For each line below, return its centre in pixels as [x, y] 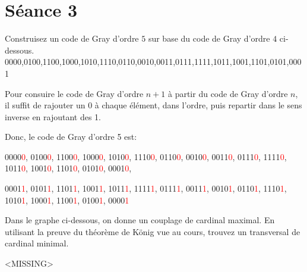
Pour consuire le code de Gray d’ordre [74, 93]
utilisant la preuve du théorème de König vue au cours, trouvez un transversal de [153, 231]
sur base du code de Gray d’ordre [209, 38]
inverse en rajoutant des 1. [53, 116]
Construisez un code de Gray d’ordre [72, 38]
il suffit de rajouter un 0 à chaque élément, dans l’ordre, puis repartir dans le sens [153, 105]
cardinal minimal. [37, 243]
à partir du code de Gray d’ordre [228, 93]
